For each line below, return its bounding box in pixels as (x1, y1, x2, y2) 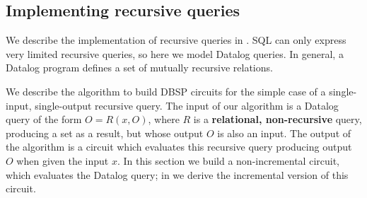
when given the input (16, 153, 109, 168)
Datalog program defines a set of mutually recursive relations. (6, 60, 273, 75)
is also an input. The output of (217, 125, 351, 140)
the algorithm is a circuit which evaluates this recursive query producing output (6, 139, 352, 154)
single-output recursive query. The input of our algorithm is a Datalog (35, 98, 339, 112)
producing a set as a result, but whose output (6, 125, 204, 140)
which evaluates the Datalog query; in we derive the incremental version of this (6, 167, 349, 182)
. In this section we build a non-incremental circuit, (117, 153, 339, 168)
